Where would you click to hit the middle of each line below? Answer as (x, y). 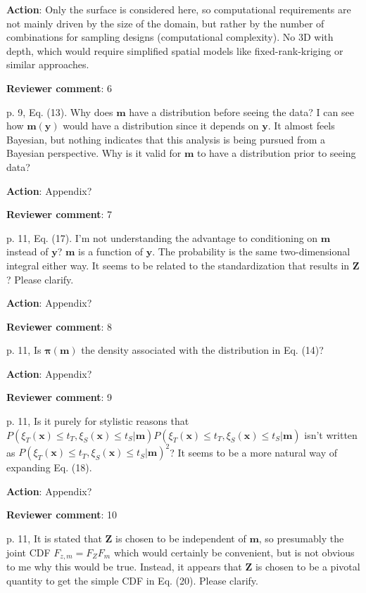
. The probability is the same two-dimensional (251, 251)
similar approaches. (48, 64)
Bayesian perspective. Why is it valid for (94, 153)
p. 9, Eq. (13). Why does (60, 111)
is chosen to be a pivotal (308, 566)
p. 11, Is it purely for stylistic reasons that (98, 421)
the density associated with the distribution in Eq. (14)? (202, 350)
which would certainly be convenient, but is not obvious (234, 552)
